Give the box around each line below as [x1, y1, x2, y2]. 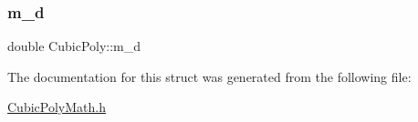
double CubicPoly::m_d [7, 36, 141, 56]
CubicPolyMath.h [7, 97, 106, 117]
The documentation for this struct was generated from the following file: [7, 66, 412, 86]
